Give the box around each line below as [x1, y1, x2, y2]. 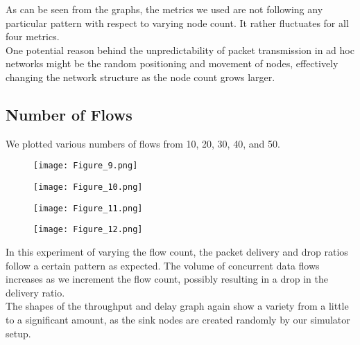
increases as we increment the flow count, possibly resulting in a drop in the [6, 272, 328, 286]
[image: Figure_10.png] [33, 182, 143, 193]
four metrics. [6, 29, 60, 44]
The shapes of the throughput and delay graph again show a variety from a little [6, 299, 349, 313]
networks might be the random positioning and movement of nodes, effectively [6, 56, 338, 71]
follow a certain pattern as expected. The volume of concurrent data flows [6, 258, 320, 272]
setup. [6, 326, 31, 340]
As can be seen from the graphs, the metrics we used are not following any [6, 2, 323, 16]
